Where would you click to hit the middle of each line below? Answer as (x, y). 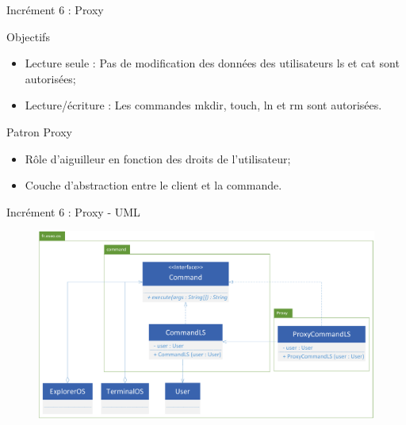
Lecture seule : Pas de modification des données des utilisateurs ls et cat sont (212, 63)
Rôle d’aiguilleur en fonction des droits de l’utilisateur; (158, 158)
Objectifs (28, 36)
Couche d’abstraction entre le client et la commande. (153, 185)
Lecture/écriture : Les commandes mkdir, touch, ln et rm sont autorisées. (203, 105)
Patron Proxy (39, 131)
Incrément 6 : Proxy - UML (73, 211)
